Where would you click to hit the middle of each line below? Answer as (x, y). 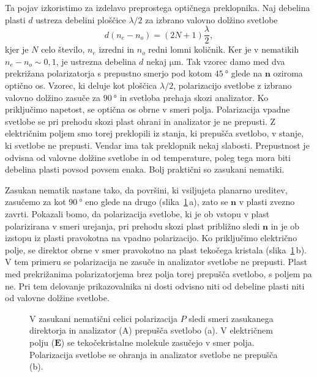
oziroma (288, 73)
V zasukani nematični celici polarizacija (104, 318)
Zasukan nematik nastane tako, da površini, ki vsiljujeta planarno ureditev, (146, 189)
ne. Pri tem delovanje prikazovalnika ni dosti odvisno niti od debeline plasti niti (155, 286)
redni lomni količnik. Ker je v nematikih (224, 49)
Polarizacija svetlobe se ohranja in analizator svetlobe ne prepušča (154, 354)
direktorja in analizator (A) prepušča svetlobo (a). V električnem (151, 330)
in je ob (285, 226)
